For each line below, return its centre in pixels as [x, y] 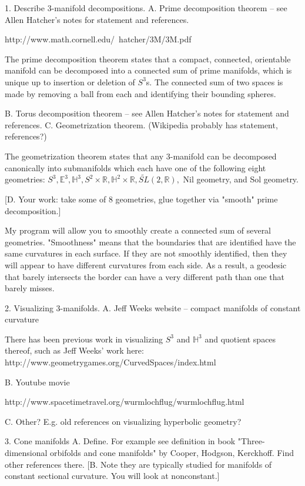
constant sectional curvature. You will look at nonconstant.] [112, 476]
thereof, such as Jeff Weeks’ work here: [74, 350]
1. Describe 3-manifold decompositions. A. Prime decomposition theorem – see [146, 8]
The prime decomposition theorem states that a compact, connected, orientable [148, 59]
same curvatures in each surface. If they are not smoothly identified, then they [146, 253]
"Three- [251, 441]
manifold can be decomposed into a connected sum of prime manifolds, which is [148, 70]
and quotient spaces [240, 339]
